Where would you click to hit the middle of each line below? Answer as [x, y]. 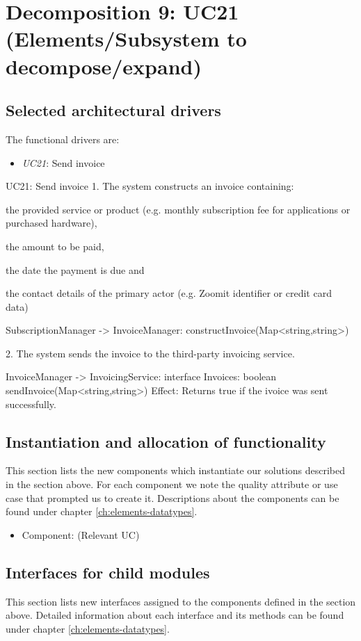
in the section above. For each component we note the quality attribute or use [172, 484]
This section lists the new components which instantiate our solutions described [176, 470]
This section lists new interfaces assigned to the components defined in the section [181, 601]
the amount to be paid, [55, 246]
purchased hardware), [51, 223]
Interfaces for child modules [108, 572]
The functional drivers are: [63, 139]
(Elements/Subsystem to [126, 39]
